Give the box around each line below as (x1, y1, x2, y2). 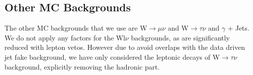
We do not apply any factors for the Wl (4, 32, 125, 42)
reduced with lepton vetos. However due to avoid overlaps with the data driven (4, 42, 245, 52)
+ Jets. (227, 23, 250, 33)
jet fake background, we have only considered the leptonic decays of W (4, 51, 220, 62)
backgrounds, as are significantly (131, 32, 230, 42)
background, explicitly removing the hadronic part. (4, 61, 160, 72)
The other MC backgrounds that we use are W (4, 23, 147, 33)
